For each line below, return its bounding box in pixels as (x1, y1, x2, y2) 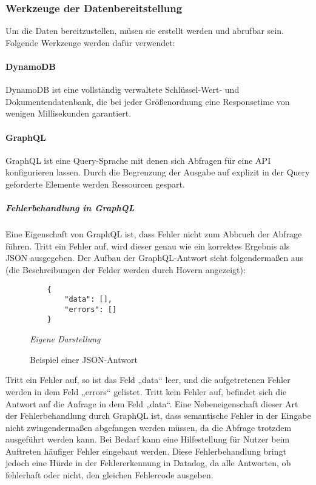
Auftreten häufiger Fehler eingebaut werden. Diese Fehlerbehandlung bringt (5, 444, 286, 457)
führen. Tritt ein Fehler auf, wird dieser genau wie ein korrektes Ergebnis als (5, 239, 290, 252)
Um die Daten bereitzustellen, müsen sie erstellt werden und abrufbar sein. (5, 24, 284, 37)
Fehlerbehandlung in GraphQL (5, 202, 135, 214)
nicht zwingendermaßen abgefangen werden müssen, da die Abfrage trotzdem (5, 421, 292, 433)
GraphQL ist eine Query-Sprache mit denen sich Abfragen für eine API (5, 154, 271, 166)
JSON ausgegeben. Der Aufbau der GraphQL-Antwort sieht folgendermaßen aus (5, 251, 304, 264)
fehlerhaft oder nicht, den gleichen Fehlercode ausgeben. (5, 469, 213, 481)
